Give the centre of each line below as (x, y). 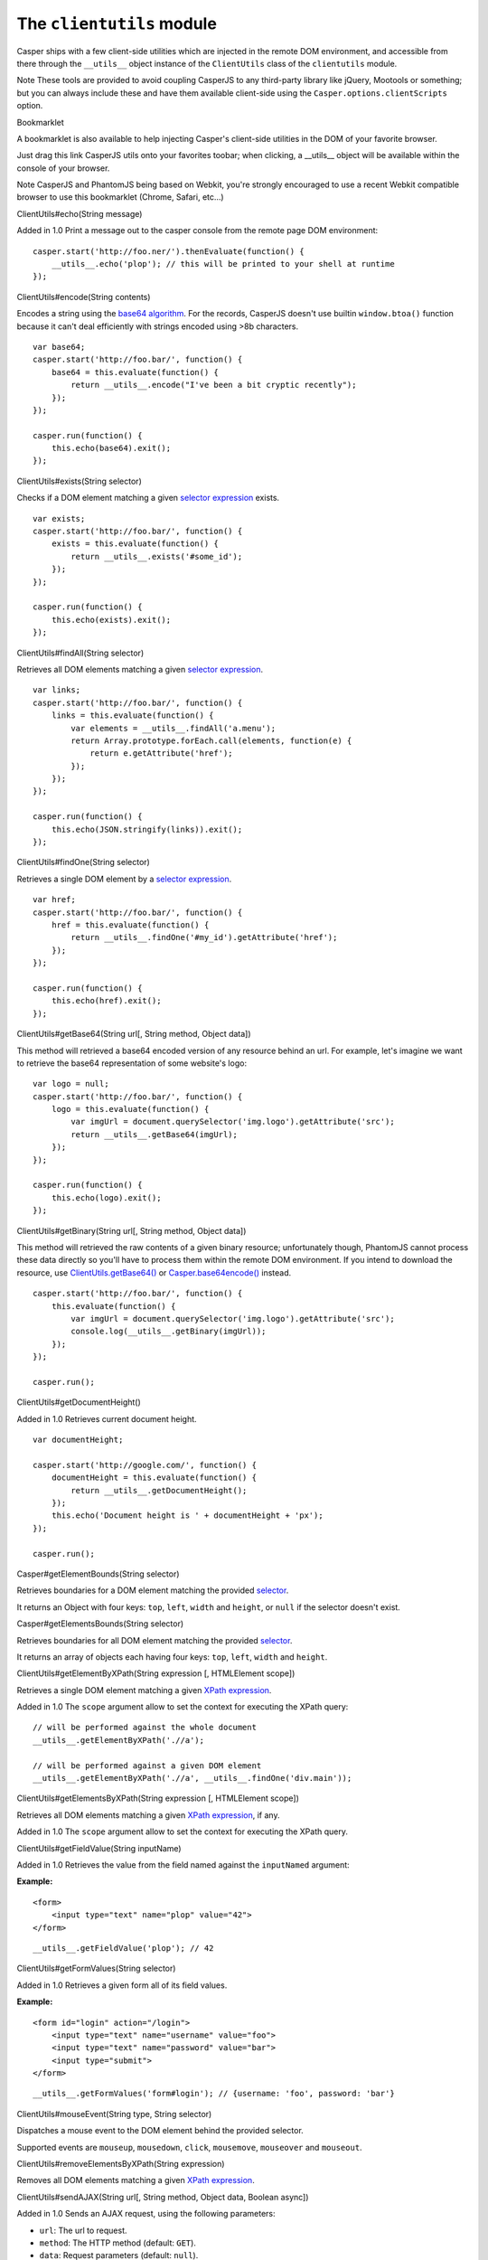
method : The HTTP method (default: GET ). (117, 2243)
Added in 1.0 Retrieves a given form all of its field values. (122, 1985)
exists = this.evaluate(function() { (135, 544)
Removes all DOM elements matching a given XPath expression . (136, 2180)
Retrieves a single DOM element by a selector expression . (124, 879)
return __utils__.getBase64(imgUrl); (155, 1134)
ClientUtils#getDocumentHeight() (79, 1402)
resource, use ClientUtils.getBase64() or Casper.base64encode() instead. (154, 1272)
